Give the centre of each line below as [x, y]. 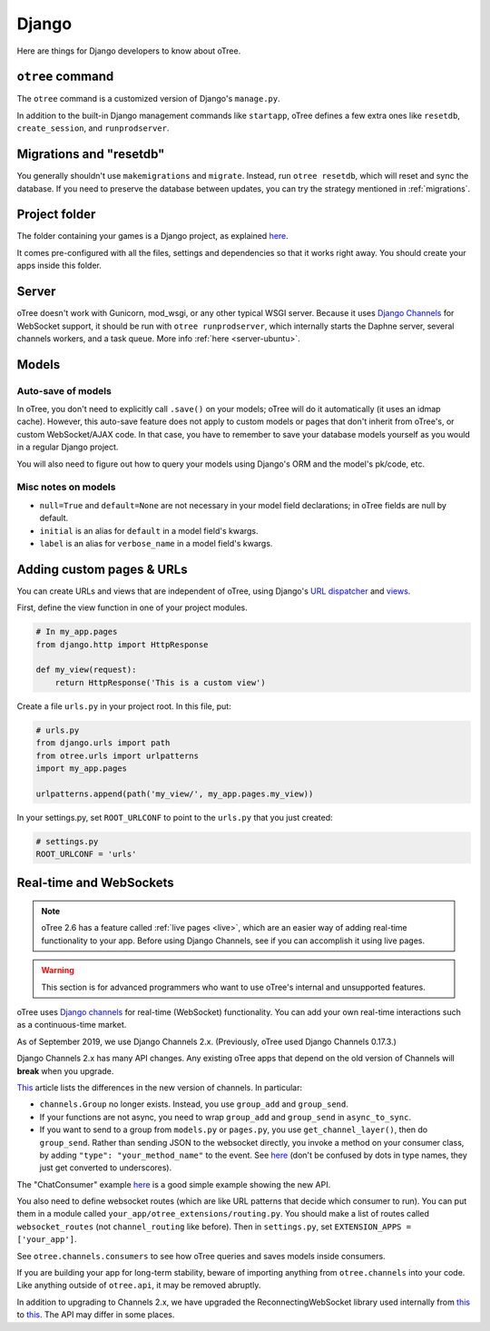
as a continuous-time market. [72, 1025]
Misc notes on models [66, 488]
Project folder [56, 215]
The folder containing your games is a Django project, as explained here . [153, 236]
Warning [58, 971]
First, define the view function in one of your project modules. [132, 607]
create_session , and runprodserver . [93, 128]
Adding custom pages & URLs [102, 569]
